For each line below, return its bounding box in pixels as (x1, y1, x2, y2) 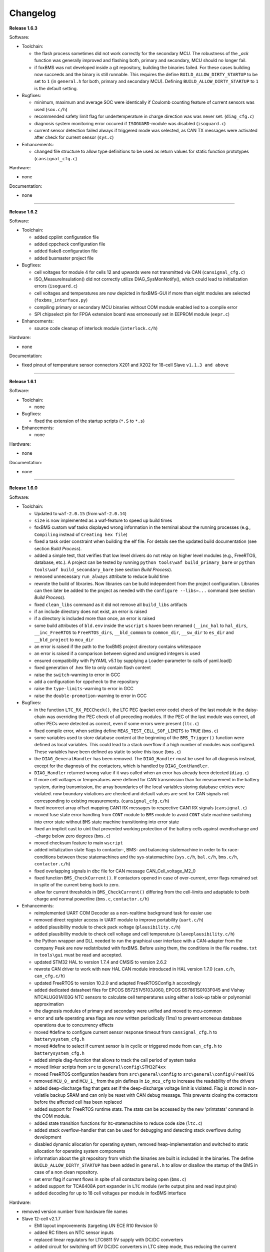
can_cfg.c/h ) (34, 973, 65, 979)
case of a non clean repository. (34, 1169, 98, 1175)
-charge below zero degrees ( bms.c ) (34, 833, 111, 839)
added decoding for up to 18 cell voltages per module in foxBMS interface (34, 1190, 186, 1196)
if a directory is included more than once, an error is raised (34, 615, 155, 621)
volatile (34, 1092, 49, 1098)
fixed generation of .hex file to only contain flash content (34, 665, 151, 671)
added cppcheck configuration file (34, 241, 105, 247)
